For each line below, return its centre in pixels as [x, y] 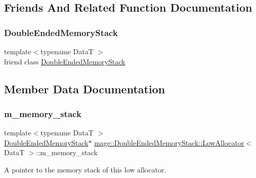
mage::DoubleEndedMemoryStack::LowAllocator [169, 142]
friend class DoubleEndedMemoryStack [65, 61]
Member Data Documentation [85, 88]
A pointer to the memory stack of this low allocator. [85, 169]
